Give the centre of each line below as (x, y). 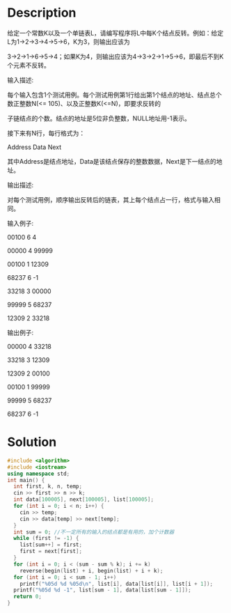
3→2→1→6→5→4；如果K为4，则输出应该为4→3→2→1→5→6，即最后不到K (115, 56)
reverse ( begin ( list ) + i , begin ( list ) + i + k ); (91, 571)
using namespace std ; (39, 474)
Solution (32, 442)
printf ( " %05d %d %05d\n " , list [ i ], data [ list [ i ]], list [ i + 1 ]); (117, 584)
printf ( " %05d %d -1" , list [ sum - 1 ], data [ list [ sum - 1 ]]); (102, 590)
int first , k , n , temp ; (48, 487)
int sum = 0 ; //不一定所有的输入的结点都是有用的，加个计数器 (94, 532)
